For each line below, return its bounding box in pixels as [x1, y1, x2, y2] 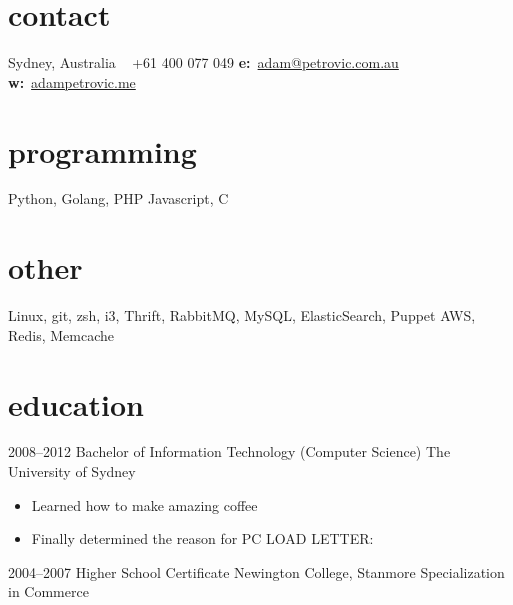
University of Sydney [8, 461, 136, 482]
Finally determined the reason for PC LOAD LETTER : [31, 528, 374, 549]
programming [8, 130, 197, 171]
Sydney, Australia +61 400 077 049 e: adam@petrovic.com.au [8, 52, 399, 73]
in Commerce [8, 581, 89, 602]
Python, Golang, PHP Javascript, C [8, 188, 229, 209]
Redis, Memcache [8, 324, 115, 345]
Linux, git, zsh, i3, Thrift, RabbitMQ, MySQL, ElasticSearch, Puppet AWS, [8, 305, 476, 326]
